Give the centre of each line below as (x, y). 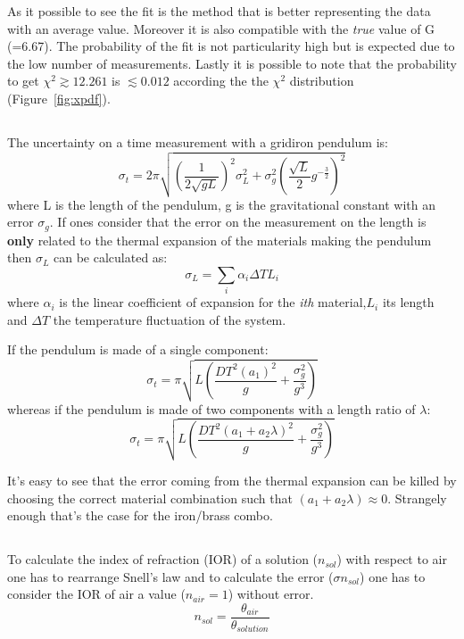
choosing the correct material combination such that (150, 498)
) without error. (271, 594)
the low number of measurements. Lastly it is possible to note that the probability (232, 63)
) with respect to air (392, 559)
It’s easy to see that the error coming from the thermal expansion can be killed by (232, 480)
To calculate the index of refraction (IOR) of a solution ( (163, 559)
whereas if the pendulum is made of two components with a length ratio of (211, 408)
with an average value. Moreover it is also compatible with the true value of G (221, 28)
